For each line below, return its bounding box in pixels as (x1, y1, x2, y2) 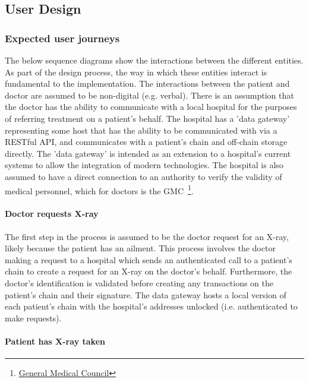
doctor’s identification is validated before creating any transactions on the (5, 276, 273, 289)
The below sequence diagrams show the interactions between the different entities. (5, 54, 304, 66)
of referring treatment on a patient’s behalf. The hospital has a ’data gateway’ (5, 112, 290, 124)
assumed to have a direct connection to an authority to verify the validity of (5, 170, 282, 182)
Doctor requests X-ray (5, 207, 99, 220)
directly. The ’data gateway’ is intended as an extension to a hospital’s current (5, 147, 291, 159)
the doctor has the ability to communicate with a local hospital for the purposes (5, 100, 297, 113)
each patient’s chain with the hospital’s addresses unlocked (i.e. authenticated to (5, 300, 298, 312)
